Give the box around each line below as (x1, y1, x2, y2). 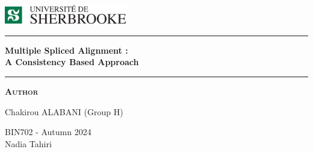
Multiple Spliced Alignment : (5, 43, 128, 56)
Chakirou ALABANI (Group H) (5, 105, 123, 118)
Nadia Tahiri (5, 137, 52, 150)
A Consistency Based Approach (5, 55, 139, 68)
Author (5, 85, 39, 98)
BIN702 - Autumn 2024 (5, 125, 91, 138)
